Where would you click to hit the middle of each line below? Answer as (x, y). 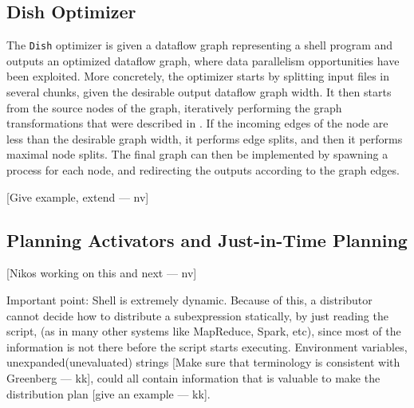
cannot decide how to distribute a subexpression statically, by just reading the (197, 315)
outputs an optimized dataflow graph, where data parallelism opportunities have (203, 60)
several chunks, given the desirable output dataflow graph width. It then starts (199, 92)
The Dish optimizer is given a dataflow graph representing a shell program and (200, 45)
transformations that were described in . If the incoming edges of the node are (197, 123)
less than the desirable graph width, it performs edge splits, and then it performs (205, 138)
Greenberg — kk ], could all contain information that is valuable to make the (193, 377)
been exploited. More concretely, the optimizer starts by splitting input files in (198, 76)
